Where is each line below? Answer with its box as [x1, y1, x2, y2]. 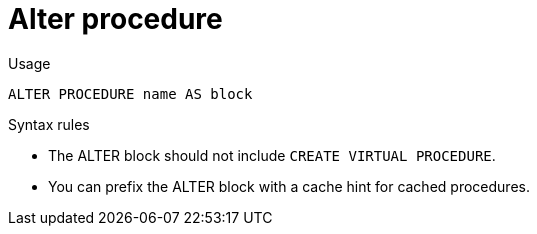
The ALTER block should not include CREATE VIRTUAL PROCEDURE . [48, 146, 496, 164]
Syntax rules [8, 115, 90, 133]
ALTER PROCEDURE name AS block [8, 85, 253, 102]
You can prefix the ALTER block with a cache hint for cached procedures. [48, 177, 530, 195]
